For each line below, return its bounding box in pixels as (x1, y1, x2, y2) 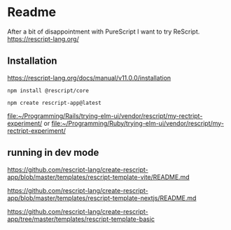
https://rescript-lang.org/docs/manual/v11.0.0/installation (7, 73, 171, 82)
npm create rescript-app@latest (7, 99, 101, 106)
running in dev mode (7, 147, 99, 159)
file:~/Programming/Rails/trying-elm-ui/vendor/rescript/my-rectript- (7, 111, 203, 120)
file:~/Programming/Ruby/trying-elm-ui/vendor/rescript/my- (51, 119, 224, 127)
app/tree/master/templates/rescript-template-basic (7, 215, 155, 223)
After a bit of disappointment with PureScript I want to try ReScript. (7, 27, 200, 36)
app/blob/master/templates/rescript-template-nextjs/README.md (7, 194, 197, 202)
